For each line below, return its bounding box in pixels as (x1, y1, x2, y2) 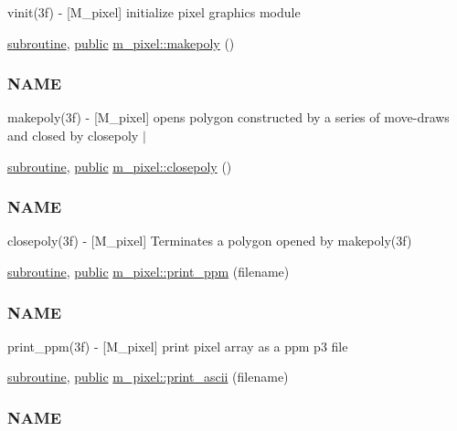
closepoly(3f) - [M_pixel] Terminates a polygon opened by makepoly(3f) (7, 231, 412, 250)
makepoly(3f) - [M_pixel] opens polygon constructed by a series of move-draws (7, 108, 450, 127)
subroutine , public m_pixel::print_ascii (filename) (7, 367, 289, 386)
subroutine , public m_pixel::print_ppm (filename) (7, 262, 290, 280)
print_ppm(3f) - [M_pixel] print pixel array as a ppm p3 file (7, 336, 348, 355)
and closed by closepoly (7, 126, 139, 144)
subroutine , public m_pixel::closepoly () (7, 156, 232, 175)
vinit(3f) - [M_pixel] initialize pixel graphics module (7, 3, 301, 21)
